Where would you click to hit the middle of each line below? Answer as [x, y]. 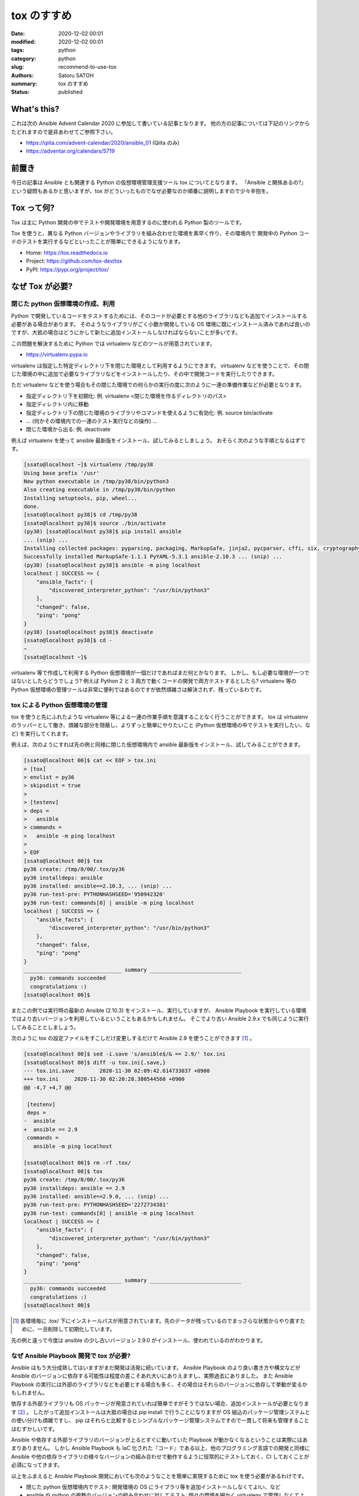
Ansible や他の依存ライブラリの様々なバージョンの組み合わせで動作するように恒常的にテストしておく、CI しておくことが [160, 1457]
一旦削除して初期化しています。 [76, 1329]
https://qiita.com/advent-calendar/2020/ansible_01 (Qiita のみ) [103, 142]
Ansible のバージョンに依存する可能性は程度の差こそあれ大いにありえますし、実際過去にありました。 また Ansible [152, 1376]
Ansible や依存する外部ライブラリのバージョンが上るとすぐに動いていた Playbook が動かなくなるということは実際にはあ [159, 1440]
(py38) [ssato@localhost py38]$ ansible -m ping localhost [112, 565]
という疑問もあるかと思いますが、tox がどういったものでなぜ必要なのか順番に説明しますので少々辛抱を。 [141, 191]
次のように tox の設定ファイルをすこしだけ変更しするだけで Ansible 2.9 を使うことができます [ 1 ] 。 [133, 1038]
